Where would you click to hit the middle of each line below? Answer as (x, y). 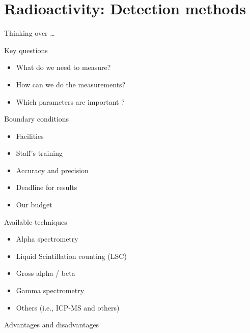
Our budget (34, 205)
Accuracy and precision (52, 170)
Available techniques (36, 221)
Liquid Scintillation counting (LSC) (71, 256)
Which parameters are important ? (70, 101)
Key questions (26, 50)
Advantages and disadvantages (52, 325)
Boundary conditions (37, 119)
